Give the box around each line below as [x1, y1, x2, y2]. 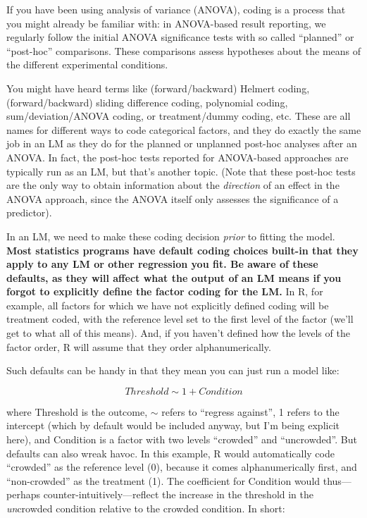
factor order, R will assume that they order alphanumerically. [6, 339, 271, 354]
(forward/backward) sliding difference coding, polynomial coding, [6, 94, 288, 109]
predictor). [6, 205, 52, 220]
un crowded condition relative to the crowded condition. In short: [6, 501, 285, 515]
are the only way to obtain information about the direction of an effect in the [6, 178, 340, 192]
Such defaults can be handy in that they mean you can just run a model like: [6, 363, 340, 378]
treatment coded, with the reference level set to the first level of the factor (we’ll [6, 312, 354, 326]
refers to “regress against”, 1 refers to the [161, 404, 340, 419]
